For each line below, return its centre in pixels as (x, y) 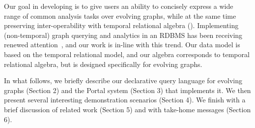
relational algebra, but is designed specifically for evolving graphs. (103, 64)
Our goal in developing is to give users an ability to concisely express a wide (119, 6)
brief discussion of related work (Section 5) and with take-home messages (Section (127, 109)
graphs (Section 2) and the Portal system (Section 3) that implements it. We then (127, 90)
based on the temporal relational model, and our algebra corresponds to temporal (127, 54)
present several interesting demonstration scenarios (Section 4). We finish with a (125, 100)
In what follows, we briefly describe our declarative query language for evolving (123, 80)
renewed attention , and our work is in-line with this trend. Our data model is (122, 45)
